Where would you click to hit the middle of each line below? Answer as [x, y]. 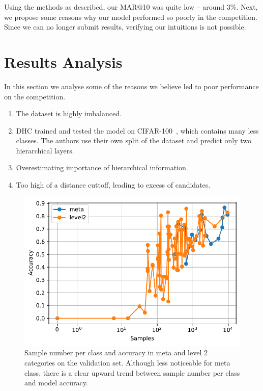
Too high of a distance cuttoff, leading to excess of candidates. [113, 185]
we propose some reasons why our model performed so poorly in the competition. [131, 17]
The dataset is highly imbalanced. [69, 113]
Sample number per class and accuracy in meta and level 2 [116, 353]
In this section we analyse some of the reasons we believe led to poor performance [131, 86]
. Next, [247, 7]
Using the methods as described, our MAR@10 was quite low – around [114, 7]
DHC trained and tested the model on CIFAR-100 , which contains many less [137, 130]
